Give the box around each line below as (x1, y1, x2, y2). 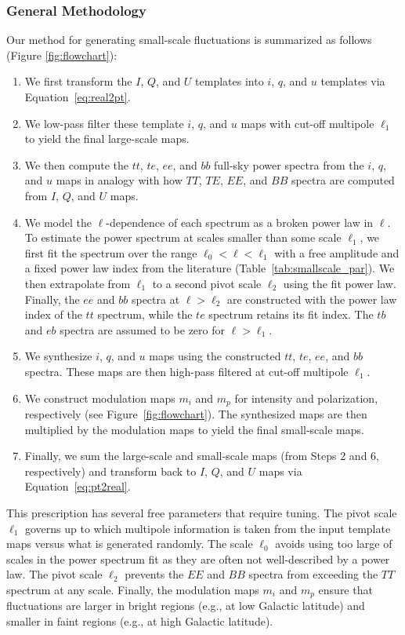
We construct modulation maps (24, 389, 175, 406)
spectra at (131, 290, 180, 307)
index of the (24, 306, 82, 323)
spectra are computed (291, 172, 395, 188)
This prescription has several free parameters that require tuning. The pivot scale (6, 504, 397, 520)
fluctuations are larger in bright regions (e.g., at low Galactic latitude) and (6, 597, 365, 614)
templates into (195, 73, 264, 89)
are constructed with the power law (226, 290, 397, 307)
